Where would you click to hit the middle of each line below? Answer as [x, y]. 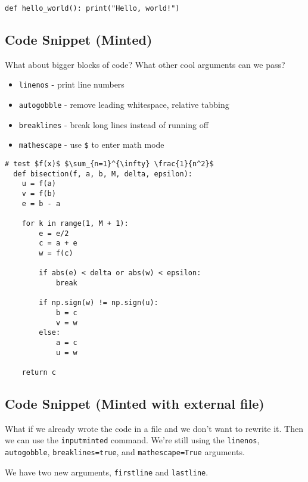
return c [39, 372]
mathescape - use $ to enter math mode [91, 144]
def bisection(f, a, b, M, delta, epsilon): [103, 174]
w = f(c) [56, 253]
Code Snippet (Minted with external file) [135, 403]
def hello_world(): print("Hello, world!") [92, 8]
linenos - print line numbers [71, 84]
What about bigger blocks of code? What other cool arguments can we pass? [145, 64]
